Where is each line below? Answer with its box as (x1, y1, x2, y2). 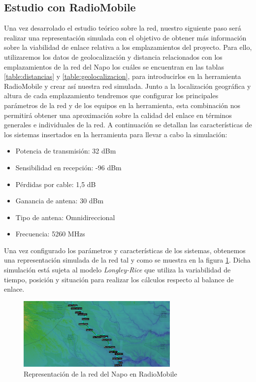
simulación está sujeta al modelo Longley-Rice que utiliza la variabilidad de (4, 265, 231, 275)
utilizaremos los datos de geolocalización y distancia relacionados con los (4, 51, 223, 62)
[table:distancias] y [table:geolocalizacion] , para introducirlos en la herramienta (4, 71, 241, 81)
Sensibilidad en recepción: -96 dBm (15, 162, 122, 172)
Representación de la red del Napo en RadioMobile (24, 369, 177, 379)
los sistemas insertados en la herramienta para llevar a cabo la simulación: (4, 129, 227, 139)
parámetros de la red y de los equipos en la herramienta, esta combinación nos (4, 100, 241, 110)
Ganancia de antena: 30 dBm (15, 195, 104, 206)
